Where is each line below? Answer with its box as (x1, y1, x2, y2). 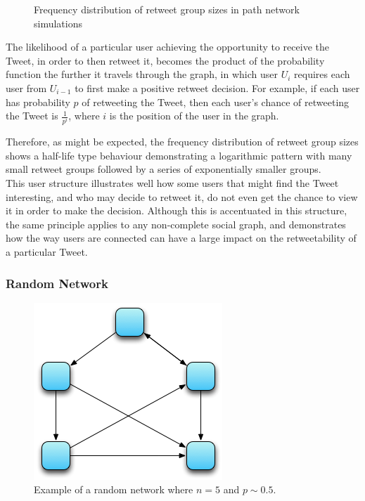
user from (6, 80, 47, 95)
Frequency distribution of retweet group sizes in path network (34, 2, 300, 16)
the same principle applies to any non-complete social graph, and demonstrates (6, 216, 346, 231)
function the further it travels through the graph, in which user (6, 67, 278, 82)
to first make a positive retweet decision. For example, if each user (75, 80, 360, 95)
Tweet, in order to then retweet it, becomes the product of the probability (6, 53, 325, 67)
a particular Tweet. (6, 245, 88, 259)
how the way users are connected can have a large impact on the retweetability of (6, 230, 357, 245)
